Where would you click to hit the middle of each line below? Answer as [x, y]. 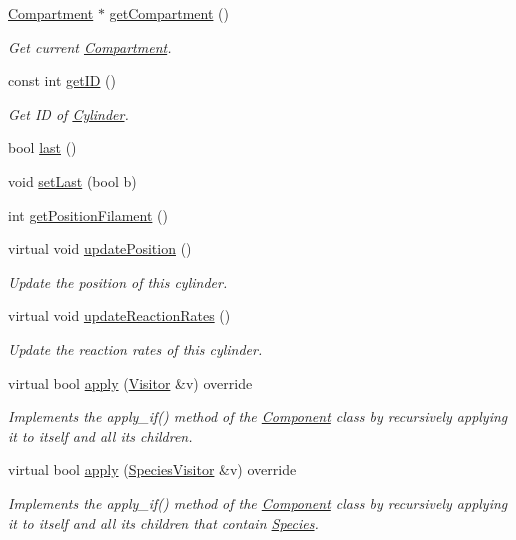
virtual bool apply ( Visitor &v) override [130, 382]
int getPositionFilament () [88, 214]
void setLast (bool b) [72, 180]
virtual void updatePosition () [100, 248]
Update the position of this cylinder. [118, 281]
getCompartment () [169, 13]
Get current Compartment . [90, 46]
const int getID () [62, 80]
